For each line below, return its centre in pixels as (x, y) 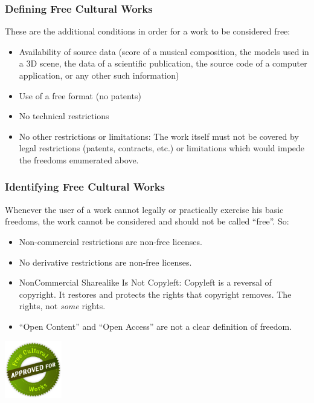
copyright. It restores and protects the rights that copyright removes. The (155, 294)
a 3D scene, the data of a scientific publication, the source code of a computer (163, 63)
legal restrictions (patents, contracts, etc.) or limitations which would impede (162, 148)
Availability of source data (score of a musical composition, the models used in (164, 51)
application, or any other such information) (99, 75)
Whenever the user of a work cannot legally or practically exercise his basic (144, 209)
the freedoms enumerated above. (79, 159)
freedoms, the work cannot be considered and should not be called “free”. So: (147, 221)
